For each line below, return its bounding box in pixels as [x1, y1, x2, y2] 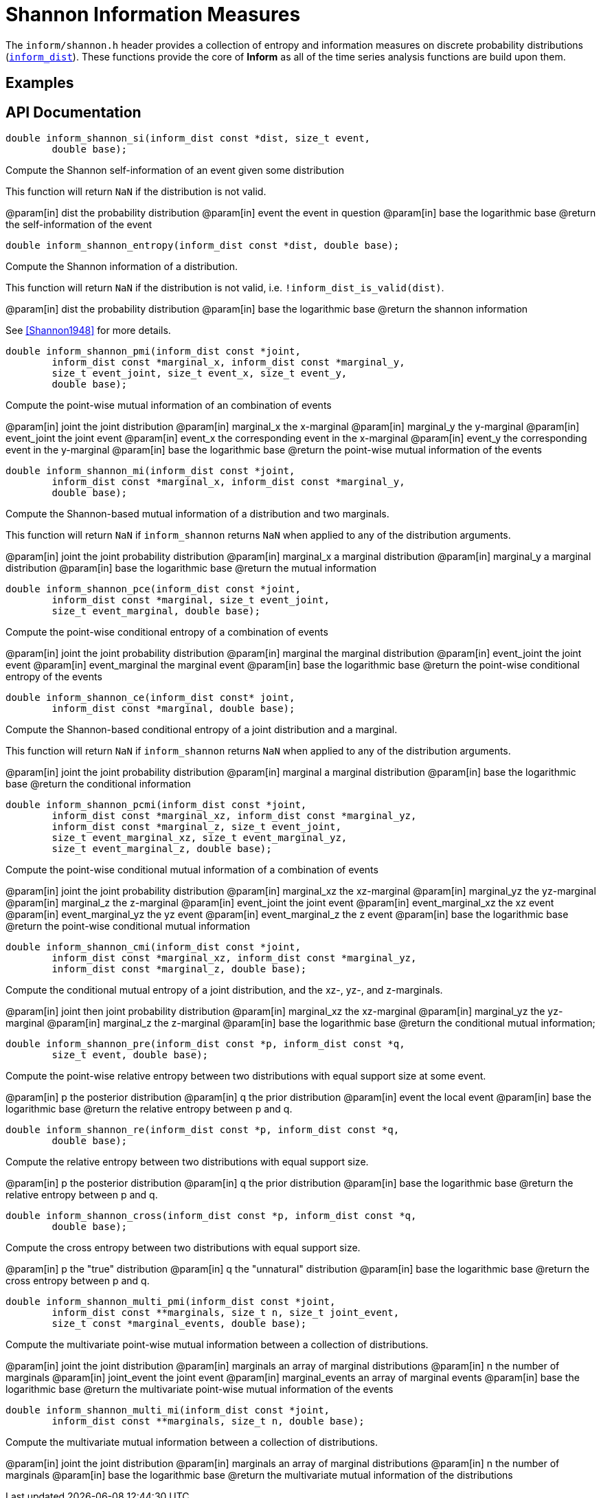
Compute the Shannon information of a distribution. [5, 260, 238, 273]
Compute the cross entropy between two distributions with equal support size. [5, 1242, 361, 1254]
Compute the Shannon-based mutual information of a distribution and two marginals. [5, 508, 389, 520]
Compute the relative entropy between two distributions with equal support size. [5, 1156, 369, 1168]
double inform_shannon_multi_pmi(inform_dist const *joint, [5, 1296, 336, 1308]
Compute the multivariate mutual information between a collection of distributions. [5, 1436, 378, 1449]
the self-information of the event [5, 219, 152, 231]
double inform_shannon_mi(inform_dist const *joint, [5, 465, 295, 477]
